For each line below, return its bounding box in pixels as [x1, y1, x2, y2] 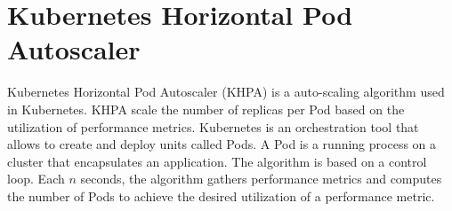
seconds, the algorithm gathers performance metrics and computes [80, 169, 442, 188]
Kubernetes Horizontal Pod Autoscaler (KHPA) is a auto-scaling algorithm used [7, 82, 445, 101]
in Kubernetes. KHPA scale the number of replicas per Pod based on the [7, 99, 405, 118]
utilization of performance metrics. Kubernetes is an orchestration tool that [7, 117, 419, 136]
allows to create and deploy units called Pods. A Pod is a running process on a [7, 135, 437, 153]
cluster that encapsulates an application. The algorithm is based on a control [7, 152, 427, 170]
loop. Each [7, 169, 65, 188]
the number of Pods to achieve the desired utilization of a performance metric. [7, 186, 435, 205]
